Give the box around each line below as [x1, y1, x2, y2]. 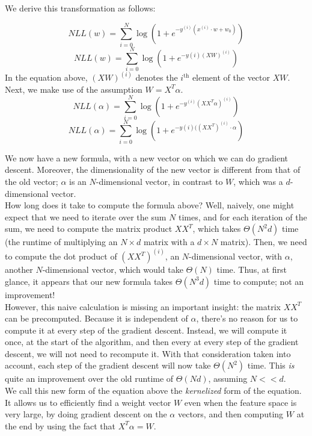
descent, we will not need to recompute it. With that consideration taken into [5, 347, 291, 360]
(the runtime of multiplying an [5, 235, 118, 248]
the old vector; [5, 175, 58, 187]
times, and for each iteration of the [179, 210, 307, 223]
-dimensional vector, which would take [42, 263, 183, 276]
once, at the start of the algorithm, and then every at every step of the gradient [5, 335, 299, 348]
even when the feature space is [184, 396, 297, 408]
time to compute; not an [213, 275, 304, 287]
